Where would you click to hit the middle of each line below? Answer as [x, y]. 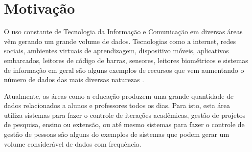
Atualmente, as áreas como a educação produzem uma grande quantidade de [119, 96]
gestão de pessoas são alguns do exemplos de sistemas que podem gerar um [117, 134]
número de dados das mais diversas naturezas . [74, 79]
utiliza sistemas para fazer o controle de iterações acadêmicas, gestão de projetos [125, 115]
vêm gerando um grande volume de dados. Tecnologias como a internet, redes [120, 41]
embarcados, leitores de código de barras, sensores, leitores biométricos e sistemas [126, 60]
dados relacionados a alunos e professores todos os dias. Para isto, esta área [117, 105]
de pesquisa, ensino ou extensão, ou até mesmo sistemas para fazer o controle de [124, 124]
